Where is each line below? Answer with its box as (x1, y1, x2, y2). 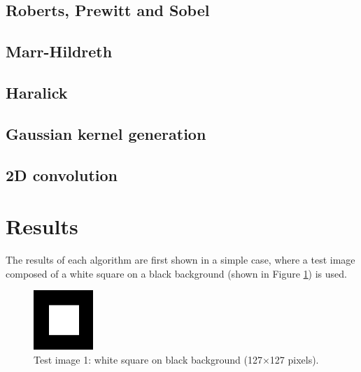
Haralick (6, 81, 68, 103)
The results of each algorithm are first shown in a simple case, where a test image (6, 252, 355, 267)
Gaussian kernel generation (6, 122, 206, 144)
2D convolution (6, 164, 118, 185)
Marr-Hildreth (6, 41, 113, 62)
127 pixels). (269, 352, 319, 366)
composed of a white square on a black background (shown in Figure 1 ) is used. (6, 266, 347, 280)
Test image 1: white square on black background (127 (34, 352, 262, 366)
